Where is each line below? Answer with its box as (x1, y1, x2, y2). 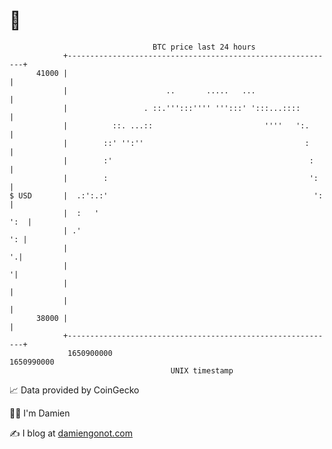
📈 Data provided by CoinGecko (9, 384, 140, 396)
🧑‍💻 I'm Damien (9, 407, 71, 419)
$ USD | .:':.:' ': (9, 190, 324, 201)
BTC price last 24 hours (152, 42, 256, 52)
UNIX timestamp (170, 365, 234, 376)
